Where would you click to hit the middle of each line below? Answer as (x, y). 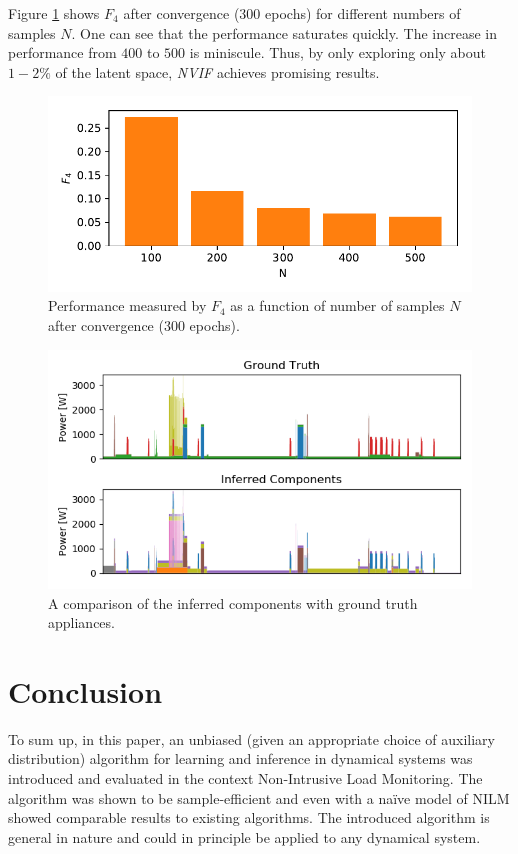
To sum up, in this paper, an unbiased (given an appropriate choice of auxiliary (251, 738)
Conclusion (85, 690)
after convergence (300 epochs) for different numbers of (292, 13)
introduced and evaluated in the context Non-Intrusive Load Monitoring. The (245, 778)
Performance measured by (127, 305)
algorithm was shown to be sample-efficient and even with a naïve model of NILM (259, 797)
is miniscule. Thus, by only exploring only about (337, 52)
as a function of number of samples (337, 305)
